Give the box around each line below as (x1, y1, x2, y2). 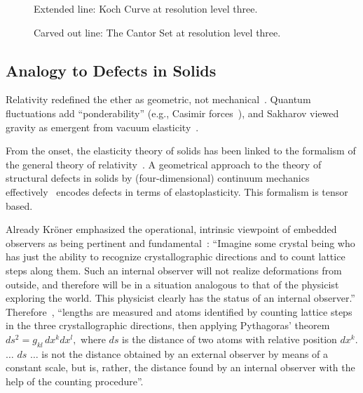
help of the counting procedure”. (6, 373, 144, 388)
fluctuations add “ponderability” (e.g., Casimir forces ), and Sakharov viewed (6, 105, 339, 120)
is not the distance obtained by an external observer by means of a (41, 346, 329, 361)
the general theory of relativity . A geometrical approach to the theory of (6, 156, 322, 171)
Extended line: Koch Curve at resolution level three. (34, 1, 258, 15)
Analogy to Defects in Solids (6, 59, 217, 81)
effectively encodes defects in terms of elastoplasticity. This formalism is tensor (6, 184, 348, 199)
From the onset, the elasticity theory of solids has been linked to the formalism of (6, 143, 356, 158)
